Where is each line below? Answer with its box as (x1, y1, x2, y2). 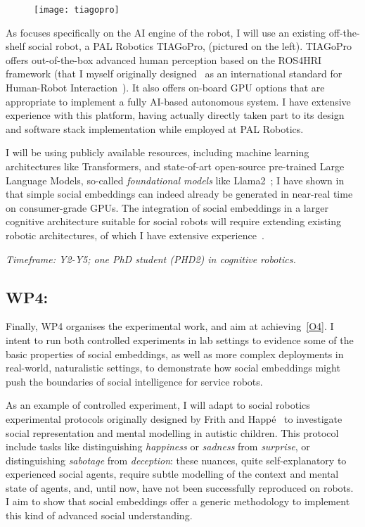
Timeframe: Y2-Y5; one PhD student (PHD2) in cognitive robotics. (6, 251, 296, 266)
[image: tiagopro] (34, 5, 120, 15)
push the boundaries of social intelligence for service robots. (6, 374, 263, 388)
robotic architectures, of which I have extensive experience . (6, 227, 264, 242)
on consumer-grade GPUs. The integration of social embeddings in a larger (6, 200, 328, 215)
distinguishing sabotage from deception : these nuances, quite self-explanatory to (6, 452, 347, 467)
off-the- (328, 25, 360, 39)
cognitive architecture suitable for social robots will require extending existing (6, 214, 341, 229)
